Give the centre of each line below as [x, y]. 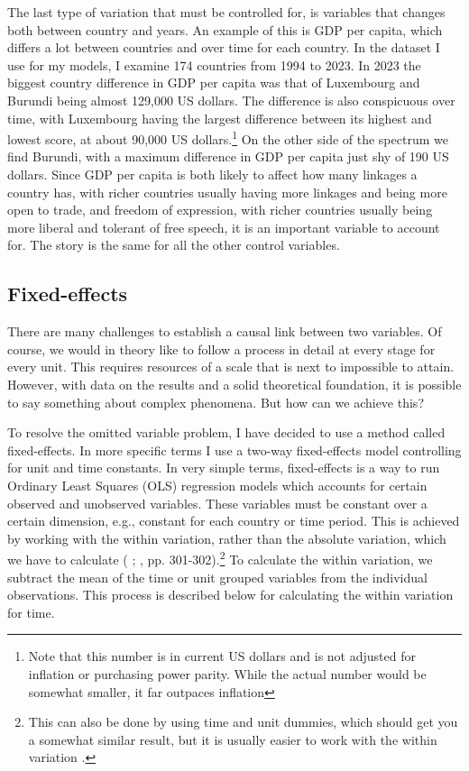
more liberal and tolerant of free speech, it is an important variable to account [224, 227]
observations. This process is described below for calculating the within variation [230, 595]
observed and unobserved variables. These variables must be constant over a [217, 503]
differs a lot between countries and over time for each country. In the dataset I [224, 47]
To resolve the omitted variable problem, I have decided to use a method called [226, 432]
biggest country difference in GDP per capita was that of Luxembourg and [214, 83]
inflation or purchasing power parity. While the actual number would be [227, 673]
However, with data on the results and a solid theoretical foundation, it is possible [234, 384]
